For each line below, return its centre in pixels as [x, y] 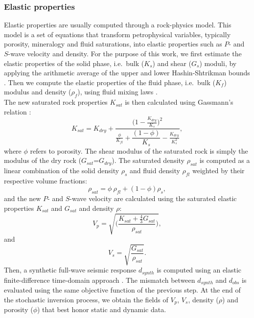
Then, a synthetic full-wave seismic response [70, 270]
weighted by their [218, 170]
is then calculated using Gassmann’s [179, 102]
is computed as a [225, 160]
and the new [23, 198]
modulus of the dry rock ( [43, 160]
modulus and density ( [38, 92]
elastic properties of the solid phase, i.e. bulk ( [74, 63]
